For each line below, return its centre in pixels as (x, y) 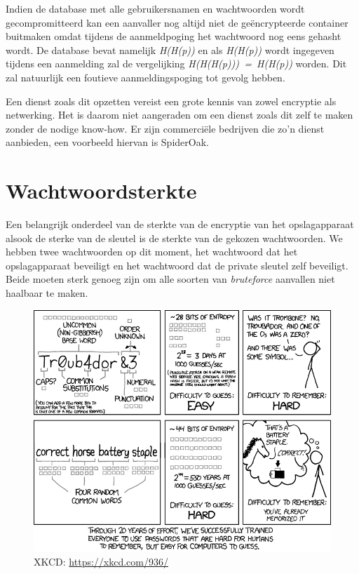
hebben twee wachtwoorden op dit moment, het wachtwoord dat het (152, 252)
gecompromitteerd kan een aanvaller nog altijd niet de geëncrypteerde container (177, 22)
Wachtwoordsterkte (101, 191)
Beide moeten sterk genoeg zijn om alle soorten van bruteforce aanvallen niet (170, 279)
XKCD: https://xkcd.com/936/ (101, 561)
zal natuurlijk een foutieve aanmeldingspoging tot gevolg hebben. (145, 77)
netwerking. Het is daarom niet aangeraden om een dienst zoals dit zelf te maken (179, 115)
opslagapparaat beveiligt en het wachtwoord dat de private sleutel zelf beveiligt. (177, 265)
